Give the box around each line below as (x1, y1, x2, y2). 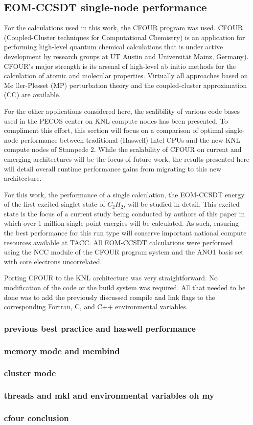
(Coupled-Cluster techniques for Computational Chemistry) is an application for (4, 32, 245, 42)
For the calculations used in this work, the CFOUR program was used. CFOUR (4, 22, 243, 33)
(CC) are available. (4, 89, 61, 100)
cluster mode (4, 367, 56, 379)
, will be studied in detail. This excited (123, 199, 240, 209)
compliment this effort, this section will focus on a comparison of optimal (4, 125, 224, 135)
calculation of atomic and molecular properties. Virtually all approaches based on (4, 70, 248, 81)
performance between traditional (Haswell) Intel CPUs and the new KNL (20, 134, 240, 145)
